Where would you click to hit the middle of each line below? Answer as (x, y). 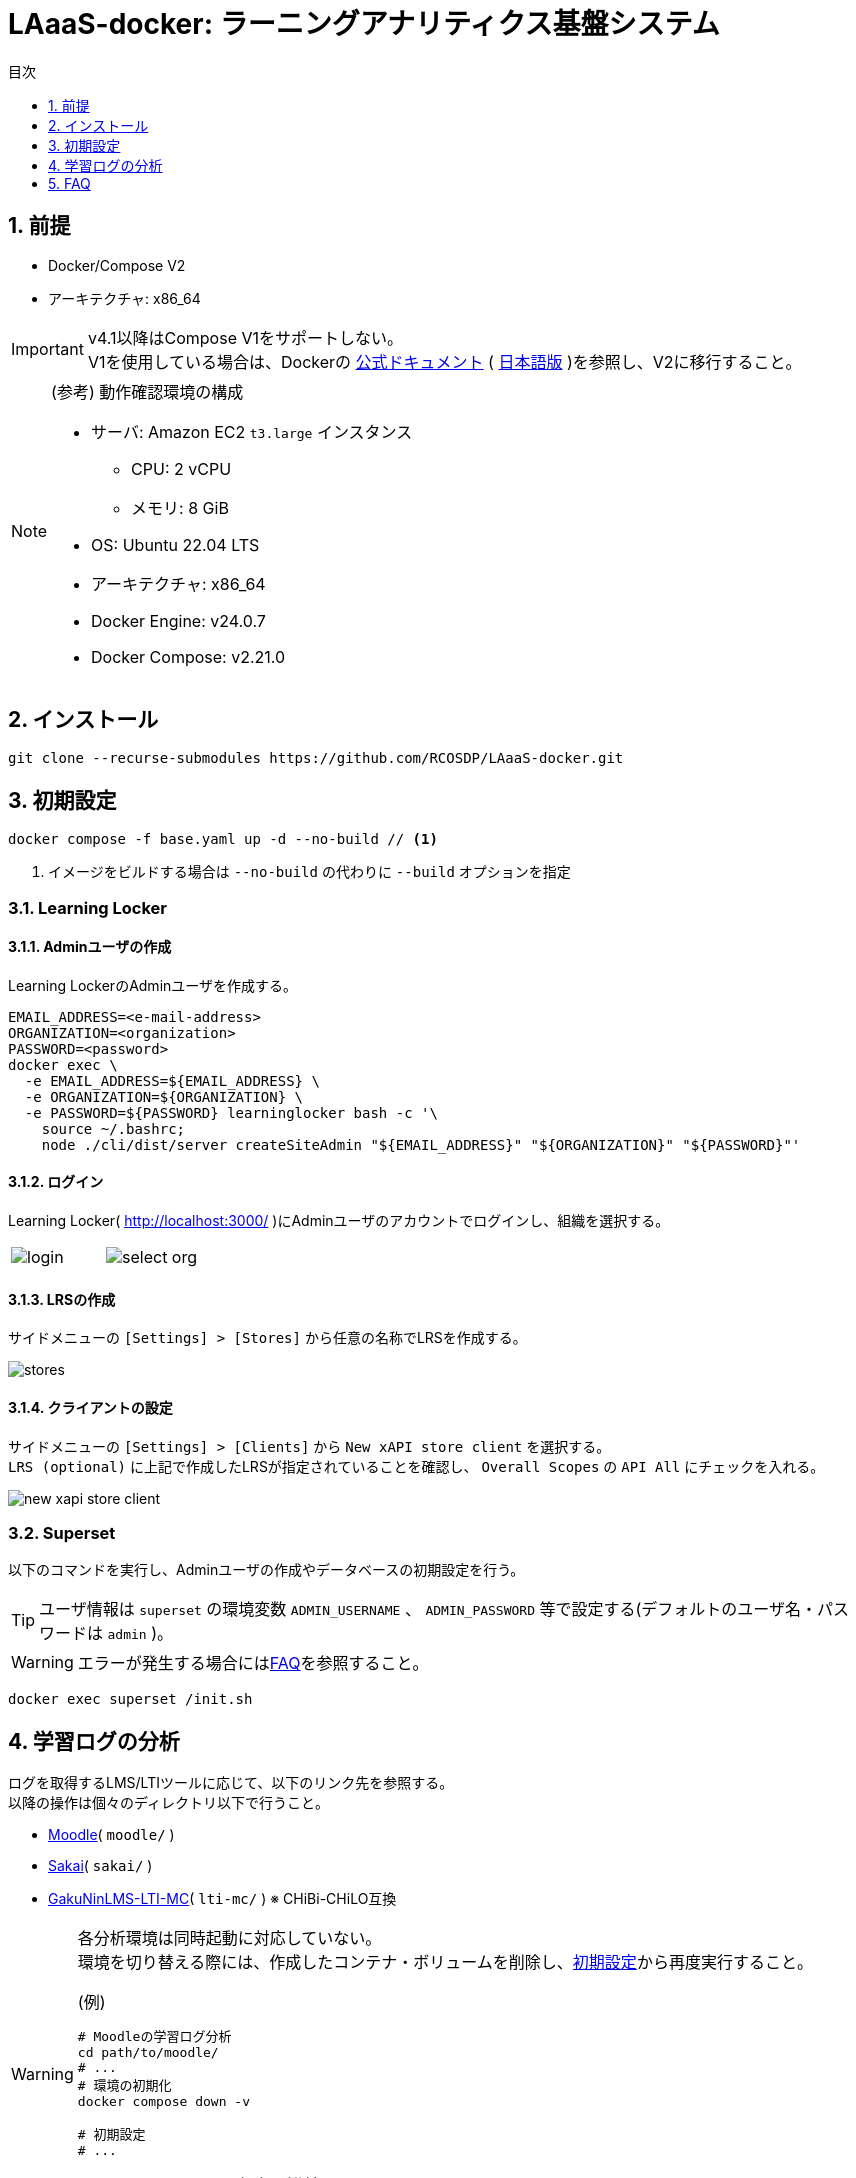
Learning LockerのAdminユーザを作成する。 (153, 985)
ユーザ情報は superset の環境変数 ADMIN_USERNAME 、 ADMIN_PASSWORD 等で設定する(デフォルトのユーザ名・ (428, 1609)
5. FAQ (69, 183)
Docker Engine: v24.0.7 (178, 620)
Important (47, 348)
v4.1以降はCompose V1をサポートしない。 (245, 337)
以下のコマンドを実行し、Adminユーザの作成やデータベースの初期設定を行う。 (266, 1570)
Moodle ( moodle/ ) (111, 1835)
